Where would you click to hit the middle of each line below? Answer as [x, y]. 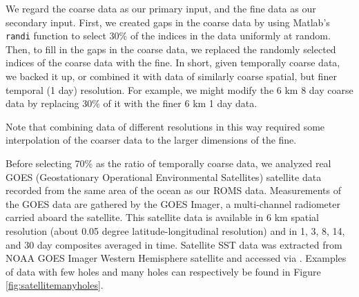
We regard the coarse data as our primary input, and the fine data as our [161, 8]
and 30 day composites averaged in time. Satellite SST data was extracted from [174, 244]
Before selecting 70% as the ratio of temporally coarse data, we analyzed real [168, 163]
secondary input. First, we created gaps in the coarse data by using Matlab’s [168, 22]
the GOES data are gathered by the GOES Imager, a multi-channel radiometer [173, 203]
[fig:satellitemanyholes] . [55, 285]
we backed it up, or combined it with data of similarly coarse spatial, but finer [171, 76]
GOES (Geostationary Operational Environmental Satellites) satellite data [164, 176]
